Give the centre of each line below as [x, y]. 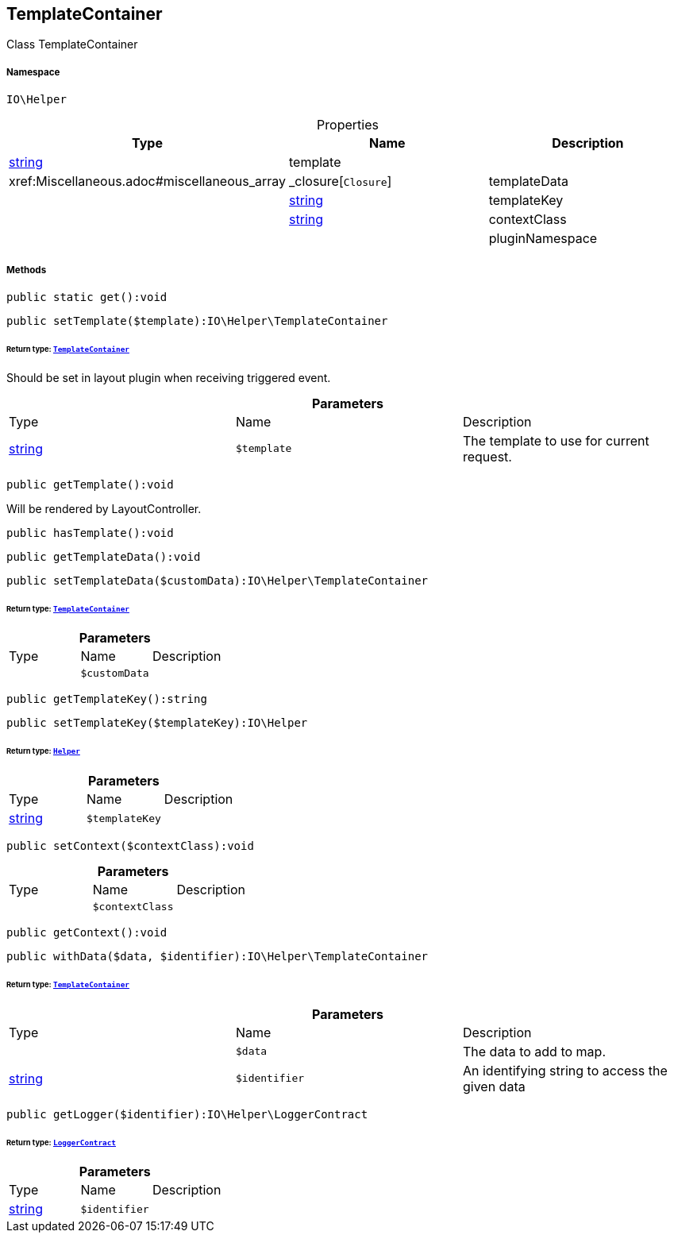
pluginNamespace [543, 239]
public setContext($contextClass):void [130, 846]
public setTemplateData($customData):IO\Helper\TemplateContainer [218, 580]
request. [487, 456]
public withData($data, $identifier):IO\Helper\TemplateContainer [218, 957]
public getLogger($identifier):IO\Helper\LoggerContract [187, 1114]
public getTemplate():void [90, 484]
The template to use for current [556, 440]
